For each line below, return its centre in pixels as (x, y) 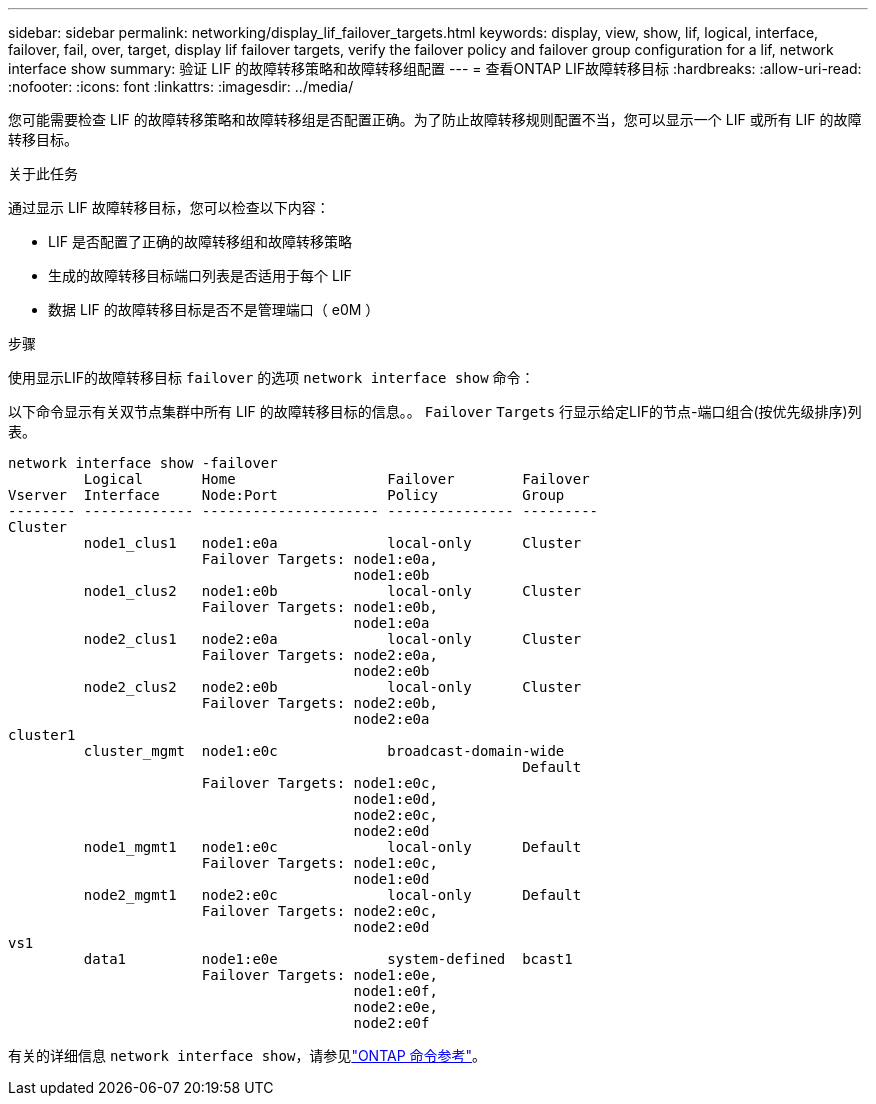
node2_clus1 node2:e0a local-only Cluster (332, 639)
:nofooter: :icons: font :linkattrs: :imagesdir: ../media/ (181, 86)
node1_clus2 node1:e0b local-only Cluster (332, 591)
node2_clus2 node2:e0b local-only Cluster (332, 687)
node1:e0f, (395, 991)
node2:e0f (391, 1023)
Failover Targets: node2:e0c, (319, 911)
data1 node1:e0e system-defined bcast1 (328, 959)
